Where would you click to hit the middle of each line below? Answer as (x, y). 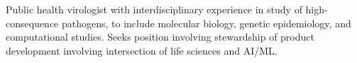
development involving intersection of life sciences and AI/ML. (142, 50)
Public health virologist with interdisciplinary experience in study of (154, 9)
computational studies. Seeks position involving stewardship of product (160, 37)
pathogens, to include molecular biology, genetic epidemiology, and (207, 23)
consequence (32, 23)
